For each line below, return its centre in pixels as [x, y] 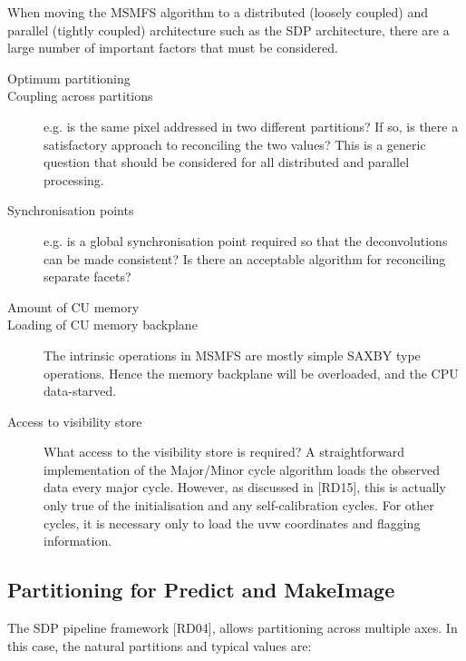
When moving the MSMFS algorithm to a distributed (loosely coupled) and [218, 12]
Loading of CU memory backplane [102, 325]
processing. [74, 179]
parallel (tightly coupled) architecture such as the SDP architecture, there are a [228, 30]
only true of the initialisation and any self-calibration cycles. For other [239, 505]
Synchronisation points [71, 210]
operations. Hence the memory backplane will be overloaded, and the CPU [251, 373]
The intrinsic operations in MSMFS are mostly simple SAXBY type [232, 355]
